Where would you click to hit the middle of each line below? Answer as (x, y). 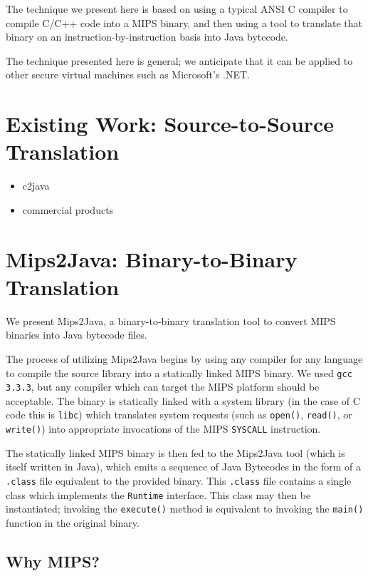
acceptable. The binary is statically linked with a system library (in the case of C (183, 400)
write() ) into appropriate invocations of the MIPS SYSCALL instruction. (163, 429)
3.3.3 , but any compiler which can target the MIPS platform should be (163, 387)
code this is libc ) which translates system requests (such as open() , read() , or (179, 415)
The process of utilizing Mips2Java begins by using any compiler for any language (184, 358)
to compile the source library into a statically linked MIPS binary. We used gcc (179, 372)
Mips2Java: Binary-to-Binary (152, 258)
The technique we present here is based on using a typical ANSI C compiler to (177, 9)
